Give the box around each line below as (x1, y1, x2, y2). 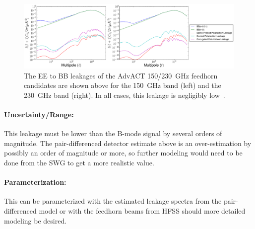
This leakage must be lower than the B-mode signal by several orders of (4, 128, 222, 139)
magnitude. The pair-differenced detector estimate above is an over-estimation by (4, 138, 252, 148)
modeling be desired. (4, 215, 67, 226)
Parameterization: (4, 177, 66, 187)
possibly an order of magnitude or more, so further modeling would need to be (4, 148, 243, 158)
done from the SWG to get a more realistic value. (4, 157, 154, 167)
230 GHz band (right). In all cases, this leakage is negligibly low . (24, 89, 225, 100)
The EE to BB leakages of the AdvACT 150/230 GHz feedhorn (24, 70, 218, 80)
